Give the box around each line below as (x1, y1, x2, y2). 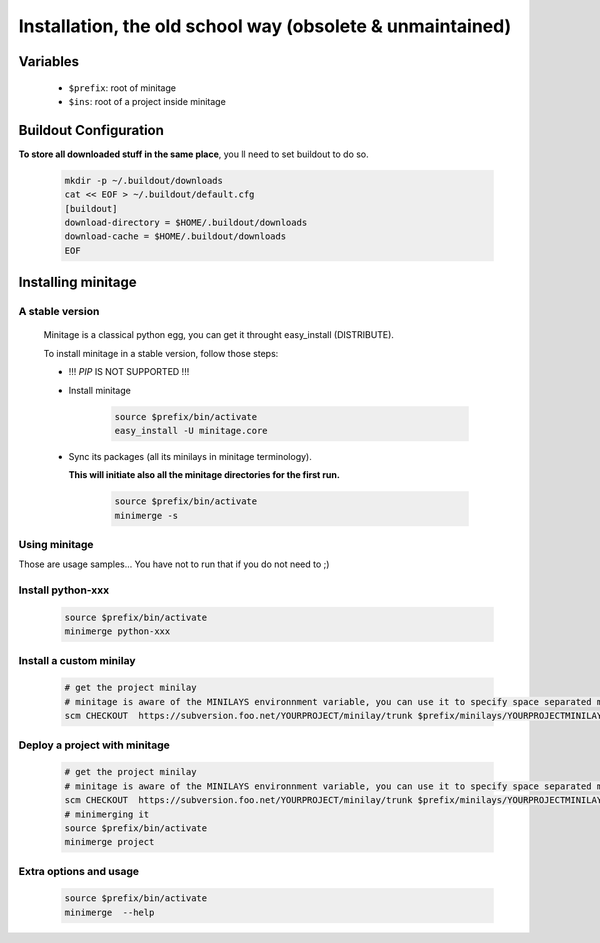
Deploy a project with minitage (18, 738, 170, 752)
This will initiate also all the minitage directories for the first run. (68, 469, 340, 481)
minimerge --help (64, 906, 155, 918)
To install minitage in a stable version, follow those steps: (43, 347, 279, 359)
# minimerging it (64, 808, 150, 820)
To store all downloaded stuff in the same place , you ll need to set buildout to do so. (18, 148, 369, 160)
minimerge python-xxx (64, 626, 171, 637)
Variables (18, 53, 80, 70)
